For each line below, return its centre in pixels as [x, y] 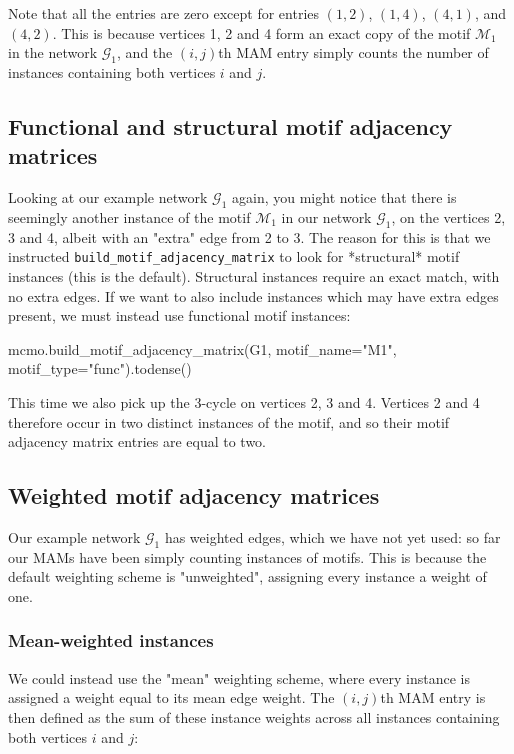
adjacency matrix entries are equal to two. [137, 441]
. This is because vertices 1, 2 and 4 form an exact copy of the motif [261, 32]
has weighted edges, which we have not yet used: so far [332, 536]
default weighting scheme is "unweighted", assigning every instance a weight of [247, 576]
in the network [53, 52]
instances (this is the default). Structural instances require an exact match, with [254, 276]
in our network [326, 216]
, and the [145, 52]
